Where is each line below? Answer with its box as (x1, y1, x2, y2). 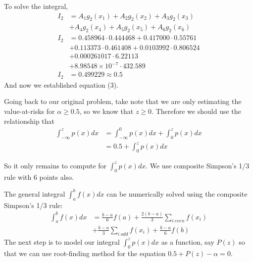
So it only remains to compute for (4, 160, 107, 170)
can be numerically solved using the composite (106, 188, 248, 199)
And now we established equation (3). (4, 79, 119, 90)
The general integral (4, 188, 65, 199)
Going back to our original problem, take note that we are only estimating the (4, 96, 242, 106)
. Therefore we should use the (152, 106, 241, 116)
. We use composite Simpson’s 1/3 (146, 160, 250, 170)
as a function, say (161, 236, 214, 247)
